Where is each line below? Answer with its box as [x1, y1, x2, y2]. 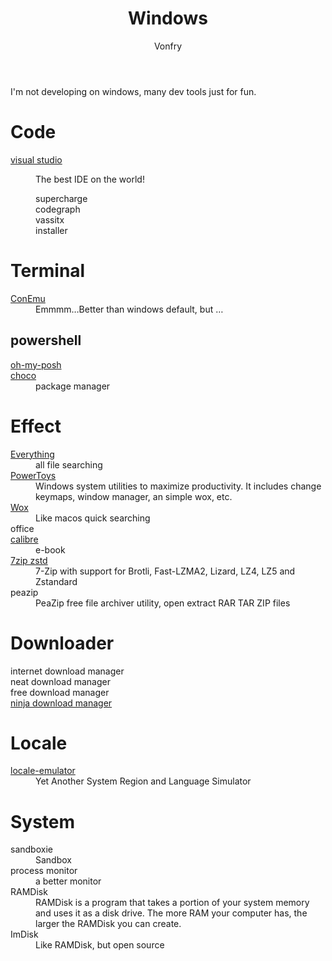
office [10, 522, 35, 534]
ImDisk [10, 928, 39, 941]
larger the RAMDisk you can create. [35, 918, 182, 930]
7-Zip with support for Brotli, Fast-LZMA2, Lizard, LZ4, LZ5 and [35, 565, 296, 577]
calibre [10, 533, 39, 545]
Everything [10, 448, 55, 460]
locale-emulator [10, 765, 76, 777]
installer [35, 224, 68, 236]
